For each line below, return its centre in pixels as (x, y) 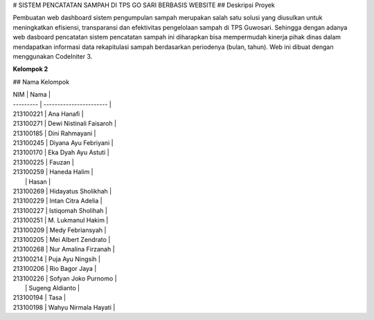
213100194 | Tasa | (39, 298)
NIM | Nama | (32, 95)
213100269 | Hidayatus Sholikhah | (62, 191)
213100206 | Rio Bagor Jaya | (55, 269)
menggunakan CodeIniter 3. (53, 56)
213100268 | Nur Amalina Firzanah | (64, 250)
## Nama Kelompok (41, 82)
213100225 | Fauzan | (43, 162)
